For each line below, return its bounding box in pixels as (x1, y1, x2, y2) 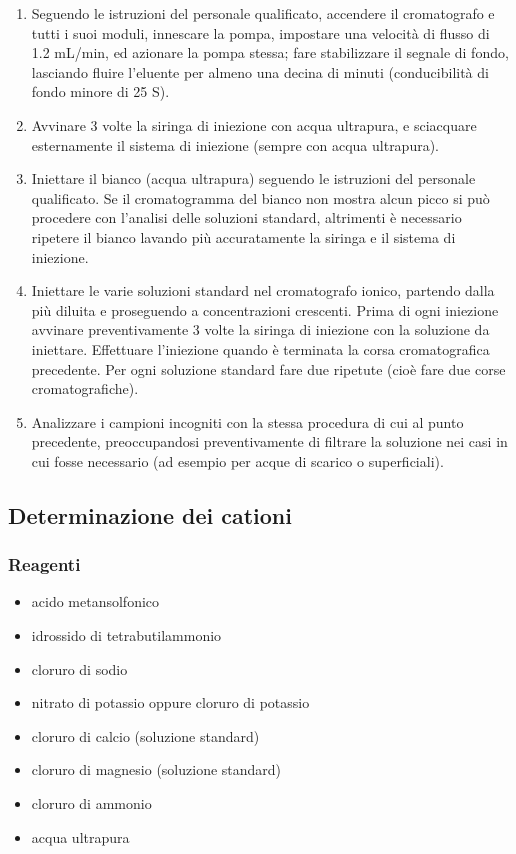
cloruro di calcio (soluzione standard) (31, 725, 260, 746)
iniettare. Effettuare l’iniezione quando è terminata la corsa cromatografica (31, 338, 490, 359)
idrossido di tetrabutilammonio (31, 625, 222, 646)
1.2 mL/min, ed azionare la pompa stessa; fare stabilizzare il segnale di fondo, (31, 42, 509, 63)
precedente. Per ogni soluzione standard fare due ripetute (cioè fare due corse (31, 358, 506, 379)
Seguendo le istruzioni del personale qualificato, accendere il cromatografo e (31, 3, 495, 23)
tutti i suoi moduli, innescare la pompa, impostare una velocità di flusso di (31, 22, 490, 43)
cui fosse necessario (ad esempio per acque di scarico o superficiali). (31, 450, 444, 471)
